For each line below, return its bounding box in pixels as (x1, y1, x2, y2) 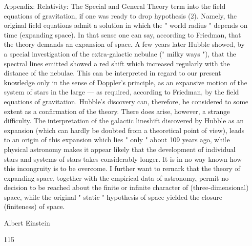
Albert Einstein (4, 218, 50, 228)
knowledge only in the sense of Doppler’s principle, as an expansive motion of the (4, 77, 248, 87)
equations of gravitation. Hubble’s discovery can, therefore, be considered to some (4, 96, 249, 106)
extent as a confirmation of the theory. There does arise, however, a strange (4, 106, 230, 116)
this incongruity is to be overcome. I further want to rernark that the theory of (4, 163, 240, 173)
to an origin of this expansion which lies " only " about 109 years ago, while (4, 134, 230, 145)
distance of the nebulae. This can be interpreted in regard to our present (4, 68, 221, 78)
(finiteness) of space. (4, 201, 65, 211)
